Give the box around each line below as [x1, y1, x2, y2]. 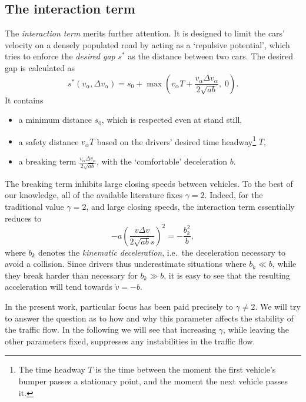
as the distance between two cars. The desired [128, 50, 294, 62]
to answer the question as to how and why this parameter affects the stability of [5, 311, 294, 324]
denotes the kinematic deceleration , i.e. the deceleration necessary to [38, 246, 286, 258]
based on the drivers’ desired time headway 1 [97, 133, 257, 148]
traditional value [5, 200, 64, 212]
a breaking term [18, 155, 76, 168]
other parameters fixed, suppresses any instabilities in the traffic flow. [5, 334, 255, 347]
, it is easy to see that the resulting [164, 269, 290, 281]
